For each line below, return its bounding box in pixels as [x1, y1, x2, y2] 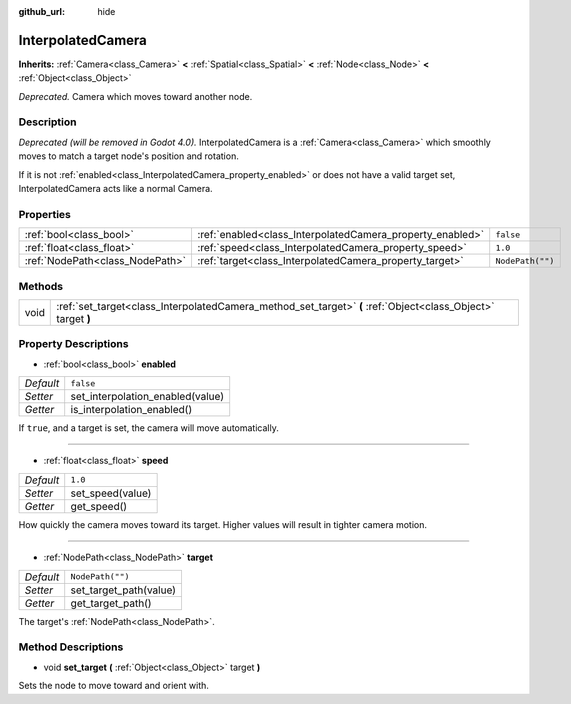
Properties [18, 207, 72, 221]
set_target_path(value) [70, 583, 177, 597]
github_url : [18, 6, 65, 17]
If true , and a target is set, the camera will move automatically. [18, 422, 279, 434]
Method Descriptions [18, 640, 124, 654]
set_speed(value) [70, 486, 152, 500]
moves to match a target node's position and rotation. [18, 150, 239, 162]
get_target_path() [70, 596, 152, 610]
